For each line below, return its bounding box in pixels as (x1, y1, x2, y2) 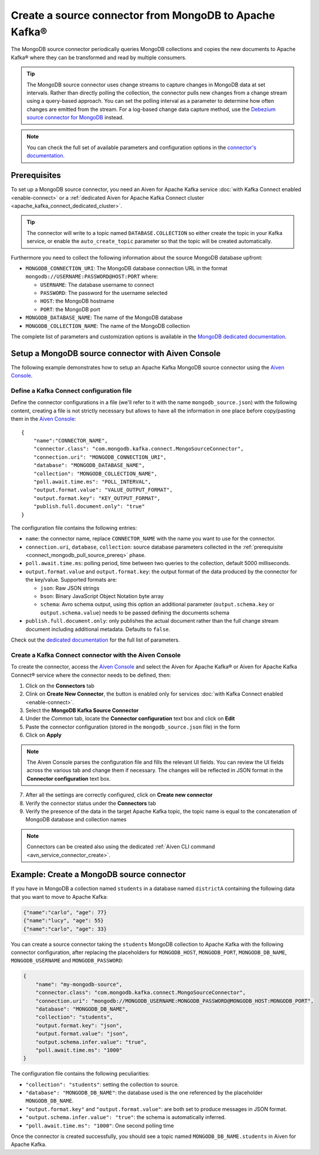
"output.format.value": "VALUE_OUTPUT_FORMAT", (33, 486, 173, 493)
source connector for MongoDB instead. (26, 114, 124, 121)
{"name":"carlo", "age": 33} (23, 925, 107, 932)
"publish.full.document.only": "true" (33, 503, 145, 510)
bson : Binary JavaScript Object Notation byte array (40, 593, 164, 600)
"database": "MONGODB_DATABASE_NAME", (33, 462, 145, 469)
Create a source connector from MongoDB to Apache (11, 9, 276, 22)
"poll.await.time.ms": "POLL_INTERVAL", (33, 478, 152, 485)
